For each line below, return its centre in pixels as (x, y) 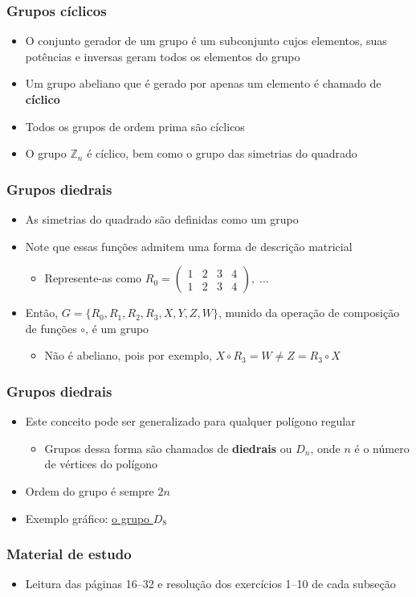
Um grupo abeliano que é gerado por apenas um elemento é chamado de (203, 83)
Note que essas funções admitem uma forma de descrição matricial (189, 246)
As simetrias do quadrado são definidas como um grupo (162, 219)
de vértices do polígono (101, 464)
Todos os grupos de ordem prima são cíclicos (135, 126)
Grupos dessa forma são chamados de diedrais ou (168, 448)
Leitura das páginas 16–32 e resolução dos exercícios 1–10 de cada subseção (210, 584)
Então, (42, 313)
